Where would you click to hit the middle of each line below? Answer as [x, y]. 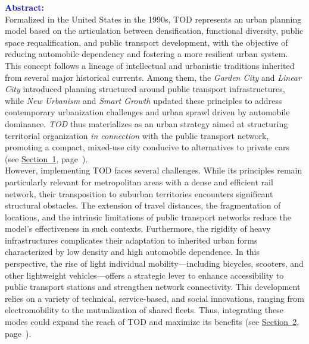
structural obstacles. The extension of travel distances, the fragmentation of [143, 205]
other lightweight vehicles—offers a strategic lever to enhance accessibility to [144, 275]
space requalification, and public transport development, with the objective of [146, 42]
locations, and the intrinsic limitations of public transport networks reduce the [148, 217]
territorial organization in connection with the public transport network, [137, 135]
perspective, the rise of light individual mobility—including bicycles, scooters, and [154, 263]
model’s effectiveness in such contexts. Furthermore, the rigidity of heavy [138, 228]
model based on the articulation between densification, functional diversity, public [154, 31]
